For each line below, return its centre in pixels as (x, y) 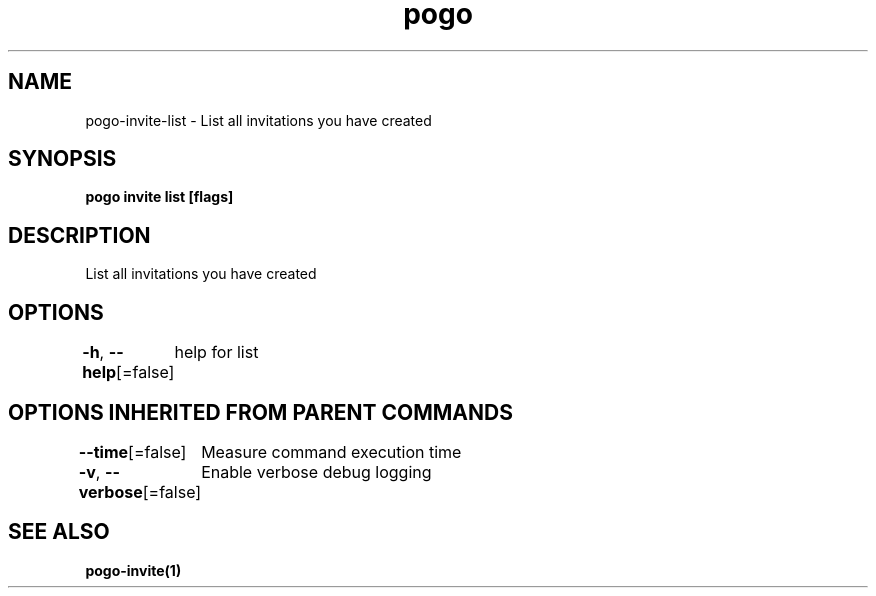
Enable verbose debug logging (316, 471)
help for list (216, 352)
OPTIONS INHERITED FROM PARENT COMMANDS (260, 412)
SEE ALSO (59, 532)
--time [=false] (132, 451)
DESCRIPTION (79, 235)
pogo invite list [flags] (159, 197)
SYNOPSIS (62, 159)
